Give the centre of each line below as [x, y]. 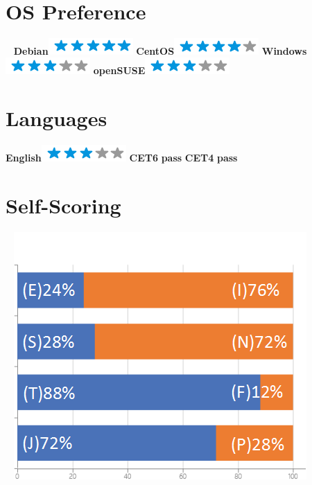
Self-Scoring [63, 205]
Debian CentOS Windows [160, 50]
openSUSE [119, 70]
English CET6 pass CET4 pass [122, 158]
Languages [57, 118]
